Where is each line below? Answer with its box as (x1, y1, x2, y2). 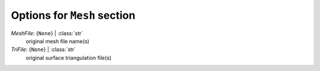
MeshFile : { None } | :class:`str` (11, 29, 84, 36)
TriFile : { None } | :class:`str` (11, 46, 76, 53)
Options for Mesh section (11, 9, 136, 22)
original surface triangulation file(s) (25, 54, 112, 61)
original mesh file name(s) (25, 38, 89, 45)
